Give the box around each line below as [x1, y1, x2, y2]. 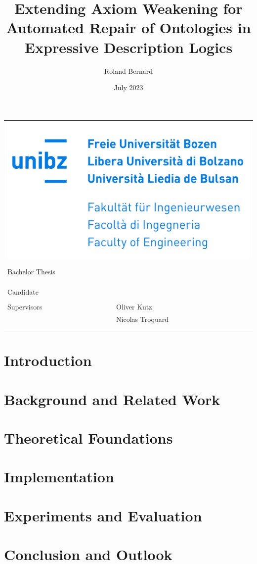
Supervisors [7, 301, 43, 311]
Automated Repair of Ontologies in [6, 17, 251, 38]
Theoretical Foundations [4, 428, 173, 448]
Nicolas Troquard [116, 313, 169, 324]
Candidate [7, 286, 39, 297]
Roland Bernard [104, 65, 153, 76]
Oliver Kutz [116, 301, 152, 311]
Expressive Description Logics [24, 37, 233, 57]
